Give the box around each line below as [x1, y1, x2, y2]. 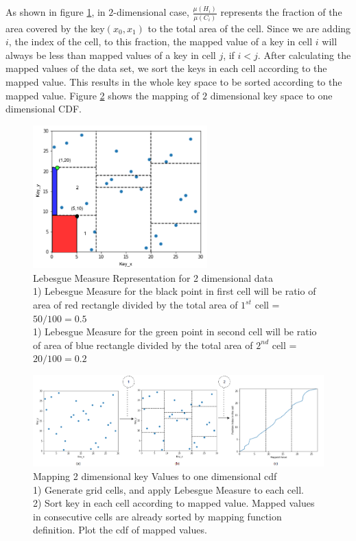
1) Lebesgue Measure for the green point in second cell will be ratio [33, 324, 317, 339]
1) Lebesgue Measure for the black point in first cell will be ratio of [33, 284, 316, 298]
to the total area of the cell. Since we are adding [147, 21, 351, 35]
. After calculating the [257, 47, 351, 62]
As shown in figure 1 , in [5, 5, 106, 19]
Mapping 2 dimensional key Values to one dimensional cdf [33, 469, 277, 483]
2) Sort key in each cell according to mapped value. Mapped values [33, 496, 315, 510]
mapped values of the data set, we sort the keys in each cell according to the [5, 61, 327, 75]
